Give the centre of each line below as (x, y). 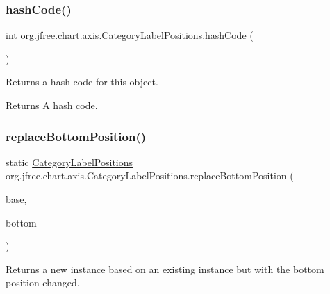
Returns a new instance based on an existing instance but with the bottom (165, 269)
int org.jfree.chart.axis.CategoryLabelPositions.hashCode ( (130, 35)
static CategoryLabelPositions (69, 162)
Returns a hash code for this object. (82, 82)
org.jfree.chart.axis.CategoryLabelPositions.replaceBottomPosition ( (150, 175)
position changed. (43, 283)
